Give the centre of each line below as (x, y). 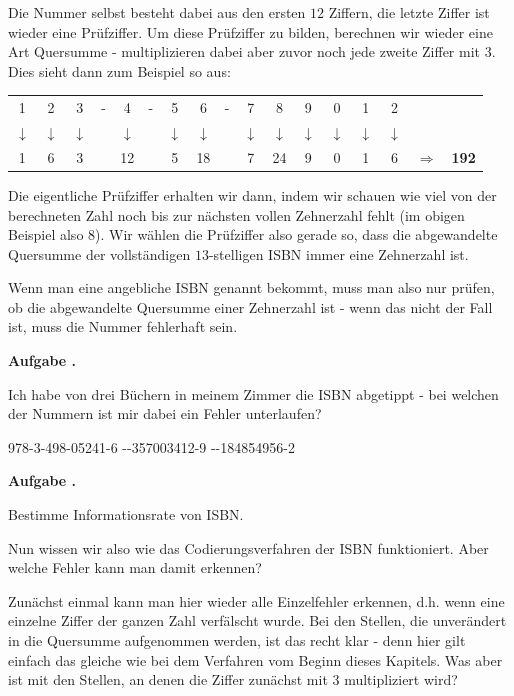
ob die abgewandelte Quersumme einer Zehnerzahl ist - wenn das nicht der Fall (250, 306)
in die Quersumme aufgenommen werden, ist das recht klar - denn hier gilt (237, 640)
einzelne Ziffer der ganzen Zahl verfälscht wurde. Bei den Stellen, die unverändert (257, 620)
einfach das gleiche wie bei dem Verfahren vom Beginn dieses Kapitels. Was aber (255, 659)
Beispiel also (46, 234)
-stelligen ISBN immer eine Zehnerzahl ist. (338, 253)
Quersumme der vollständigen (99, 253)
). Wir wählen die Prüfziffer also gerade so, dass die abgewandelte (296, 234)
